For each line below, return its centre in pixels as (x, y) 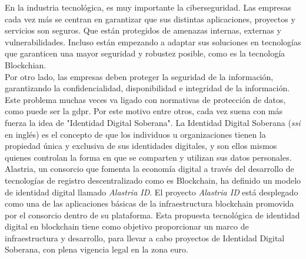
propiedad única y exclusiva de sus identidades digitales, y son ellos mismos (141, 146)
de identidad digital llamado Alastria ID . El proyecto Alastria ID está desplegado (152, 192)
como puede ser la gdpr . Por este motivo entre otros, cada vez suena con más (144, 111)
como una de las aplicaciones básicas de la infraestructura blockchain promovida (149, 203)
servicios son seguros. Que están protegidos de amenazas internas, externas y (143, 30)
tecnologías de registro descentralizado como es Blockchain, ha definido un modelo (153, 180)
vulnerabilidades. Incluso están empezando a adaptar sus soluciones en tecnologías (153, 41)
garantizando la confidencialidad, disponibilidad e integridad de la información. (147, 88)
